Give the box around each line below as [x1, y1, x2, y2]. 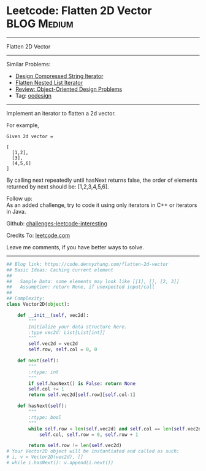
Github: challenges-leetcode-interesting [6, 219, 107, 227]
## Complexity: [6, 295, 45, 302]
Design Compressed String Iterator [15, 72, 104, 80]
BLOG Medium [6, 17, 74, 31]
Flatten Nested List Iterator [15, 79, 83, 86]
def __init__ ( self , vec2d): [17, 312, 89, 318]
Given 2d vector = [6, 133, 53, 139]
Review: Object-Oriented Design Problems [15, 85, 123, 93]
